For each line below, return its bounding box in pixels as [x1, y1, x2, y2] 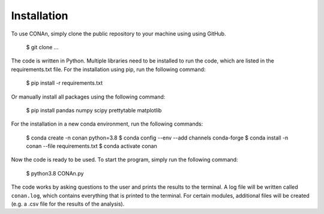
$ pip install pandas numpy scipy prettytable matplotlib [26, 106, 162, 114]
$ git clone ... [26, 43, 59, 50]
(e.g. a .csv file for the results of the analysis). [11, 200, 125, 207]
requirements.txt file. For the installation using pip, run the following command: [11, 66, 206, 73]
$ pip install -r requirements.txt [26, 79, 103, 87]
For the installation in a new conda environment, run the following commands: [11, 120, 203, 127]
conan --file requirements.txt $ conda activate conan [26, 142, 157, 150]
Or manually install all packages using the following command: [11, 93, 166, 100]
